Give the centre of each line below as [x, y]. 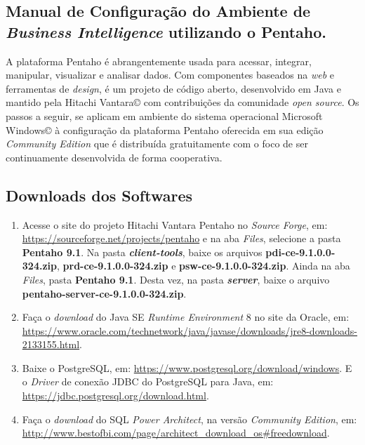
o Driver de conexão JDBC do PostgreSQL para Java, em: [148, 381]
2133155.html [51, 344]
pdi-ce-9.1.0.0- [300, 252]
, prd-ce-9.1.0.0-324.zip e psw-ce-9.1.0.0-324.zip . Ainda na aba [203, 266]
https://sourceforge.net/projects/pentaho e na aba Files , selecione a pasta [181, 238]
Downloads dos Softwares [99, 195]
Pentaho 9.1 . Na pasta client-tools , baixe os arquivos [142, 252]
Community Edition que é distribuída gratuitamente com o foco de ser [157, 144]
